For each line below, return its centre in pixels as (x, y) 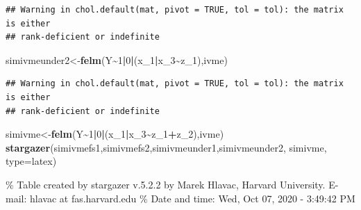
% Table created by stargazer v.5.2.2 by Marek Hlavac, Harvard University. (166, 184)
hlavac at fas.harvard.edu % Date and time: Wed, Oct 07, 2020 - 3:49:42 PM (192, 198)
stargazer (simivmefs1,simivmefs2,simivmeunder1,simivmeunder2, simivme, (166, 147)
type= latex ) (31, 161)
